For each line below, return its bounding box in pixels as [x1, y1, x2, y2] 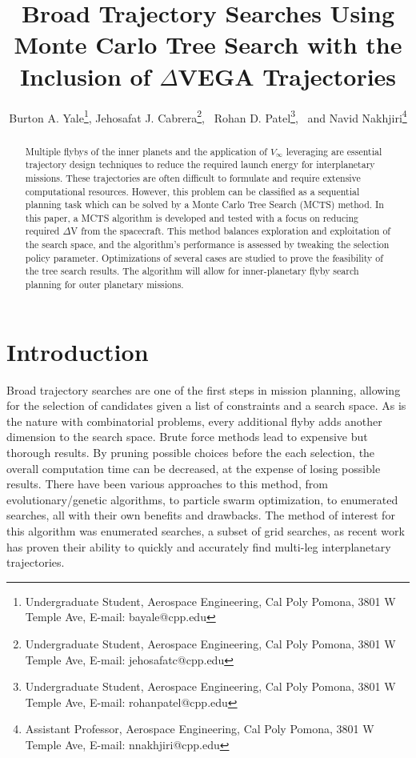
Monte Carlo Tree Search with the [14, 28, 402, 61]
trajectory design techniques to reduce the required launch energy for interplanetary [25, 158, 375, 171]
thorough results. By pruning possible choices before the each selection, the [6, 444, 375, 461]
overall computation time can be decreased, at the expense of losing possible [6, 459, 381, 476]
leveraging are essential [286, 144, 382, 158]
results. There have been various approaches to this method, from [6, 475, 328, 492]
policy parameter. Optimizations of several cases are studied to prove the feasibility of [25, 251, 383, 264]
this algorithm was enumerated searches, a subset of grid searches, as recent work [6, 523, 405, 539]
